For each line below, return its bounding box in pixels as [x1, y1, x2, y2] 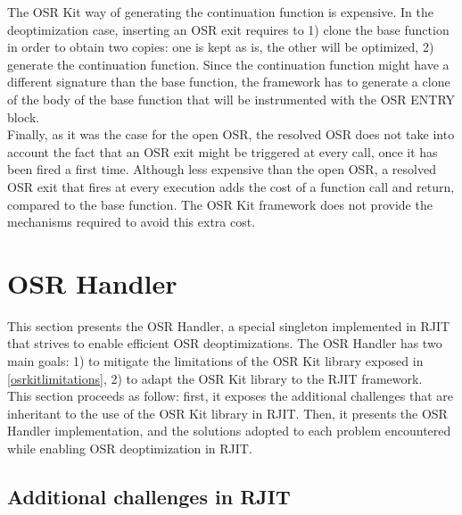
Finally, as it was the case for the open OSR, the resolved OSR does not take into [7, 125, 455, 144]
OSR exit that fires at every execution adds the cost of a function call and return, [7, 177, 455, 195]
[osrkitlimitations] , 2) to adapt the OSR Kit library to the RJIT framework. [7, 369, 423, 387]
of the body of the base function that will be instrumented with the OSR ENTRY [7, 89, 456, 108]
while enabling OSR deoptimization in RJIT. [7, 439, 252, 457]
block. [7, 107, 40, 126]
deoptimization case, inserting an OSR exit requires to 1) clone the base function [7, 20, 450, 38]
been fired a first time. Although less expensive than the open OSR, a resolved [7, 160, 436, 179]
